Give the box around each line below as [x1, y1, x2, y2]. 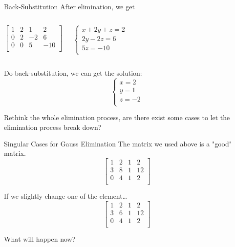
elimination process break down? [4, 122, 102, 132]
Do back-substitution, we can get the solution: [4, 68, 142, 78]
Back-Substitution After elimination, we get [4, 1, 135, 11]
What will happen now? [4, 233, 76, 244]
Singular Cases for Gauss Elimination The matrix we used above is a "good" [4, 138, 232, 148]
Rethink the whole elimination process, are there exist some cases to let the [4, 112, 230, 123]
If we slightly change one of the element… [4, 190, 128, 201]
